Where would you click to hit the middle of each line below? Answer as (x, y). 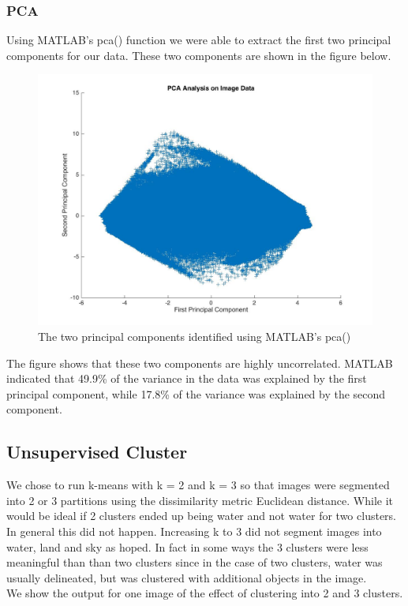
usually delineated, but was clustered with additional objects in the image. (187, 577)
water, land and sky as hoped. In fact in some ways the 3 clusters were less (187, 546)
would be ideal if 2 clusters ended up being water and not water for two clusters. (201, 516)
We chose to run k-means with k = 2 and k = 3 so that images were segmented (198, 485)
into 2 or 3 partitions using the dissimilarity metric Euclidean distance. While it (200, 500)
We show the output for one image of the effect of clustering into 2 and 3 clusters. (205, 593)
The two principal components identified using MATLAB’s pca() (195, 336)
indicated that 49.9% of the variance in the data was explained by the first (187, 378)
